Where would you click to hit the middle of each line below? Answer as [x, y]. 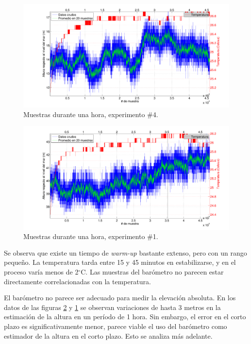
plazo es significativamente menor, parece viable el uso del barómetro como [116, 326]
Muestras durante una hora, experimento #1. [91, 236]
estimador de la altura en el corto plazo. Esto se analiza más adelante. [108, 335]
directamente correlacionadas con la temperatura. [77, 281]
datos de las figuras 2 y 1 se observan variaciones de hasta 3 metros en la [112, 307]
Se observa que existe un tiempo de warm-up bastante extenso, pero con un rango [125, 252]
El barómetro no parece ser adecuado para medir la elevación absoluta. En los [120, 298]
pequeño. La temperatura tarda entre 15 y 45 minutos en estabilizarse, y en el [120, 262]
